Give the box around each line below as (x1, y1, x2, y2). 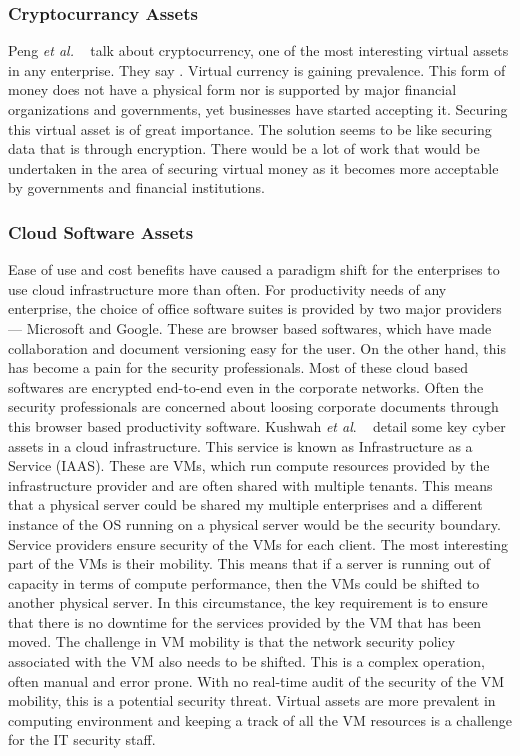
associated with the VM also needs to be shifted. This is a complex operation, (8, 651, 485, 672)
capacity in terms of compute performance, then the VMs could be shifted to (8, 572, 480, 593)
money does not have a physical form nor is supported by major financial (8, 79, 457, 100)
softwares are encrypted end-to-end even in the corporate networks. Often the (8, 376, 484, 397)
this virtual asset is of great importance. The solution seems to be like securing (8, 118, 492, 139)
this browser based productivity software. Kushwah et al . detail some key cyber (8, 415, 506, 436)
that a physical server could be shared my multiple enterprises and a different (8, 494, 483, 515)
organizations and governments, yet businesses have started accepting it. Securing (8, 99, 508, 119)
